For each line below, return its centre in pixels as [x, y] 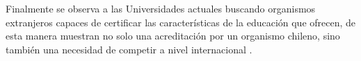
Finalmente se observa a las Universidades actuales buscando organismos [161, 8]
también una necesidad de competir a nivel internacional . [129, 49]
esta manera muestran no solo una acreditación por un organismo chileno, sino [173, 36]
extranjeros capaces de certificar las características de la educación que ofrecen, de [181, 22]
